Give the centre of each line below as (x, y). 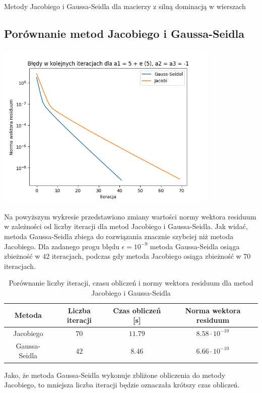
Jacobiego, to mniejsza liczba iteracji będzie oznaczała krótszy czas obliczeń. (122, 385)
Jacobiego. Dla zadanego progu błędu (62, 246)
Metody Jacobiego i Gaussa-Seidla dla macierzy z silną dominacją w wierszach (125, 6)
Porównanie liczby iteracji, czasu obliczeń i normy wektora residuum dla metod (131, 283)
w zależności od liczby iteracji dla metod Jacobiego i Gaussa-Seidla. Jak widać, (126, 226)
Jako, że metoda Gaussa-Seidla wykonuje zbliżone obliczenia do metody (115, 375)
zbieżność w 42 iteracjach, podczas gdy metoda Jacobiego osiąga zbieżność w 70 (127, 256)
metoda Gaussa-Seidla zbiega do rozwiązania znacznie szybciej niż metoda (119, 236)
